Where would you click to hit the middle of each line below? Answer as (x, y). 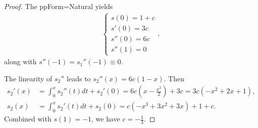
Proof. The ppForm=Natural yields (59, 6)
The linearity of (28, 78)
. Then (174, 78)
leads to (79, 78)
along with (20, 61)
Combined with (28, 119)
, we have (106, 119)
